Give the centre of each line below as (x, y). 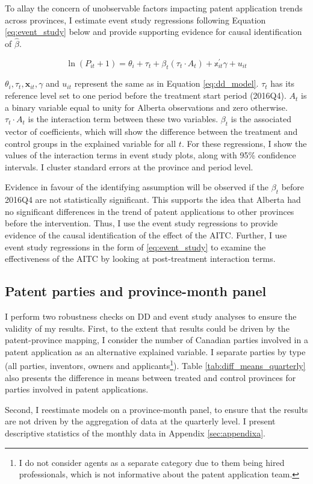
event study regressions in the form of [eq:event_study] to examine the (135, 247)
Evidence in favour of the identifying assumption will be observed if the (137, 187)
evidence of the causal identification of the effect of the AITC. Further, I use (146, 235)
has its (283, 83)
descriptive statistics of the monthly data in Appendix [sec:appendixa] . (135, 433)
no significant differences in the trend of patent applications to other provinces (150, 211)
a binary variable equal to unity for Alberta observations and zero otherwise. (146, 107)
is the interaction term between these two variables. (123, 119)
